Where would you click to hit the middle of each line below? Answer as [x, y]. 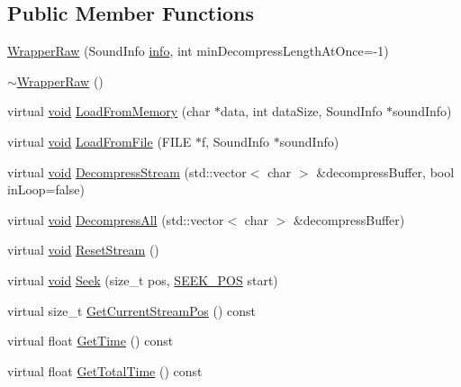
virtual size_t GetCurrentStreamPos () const [132, 310]
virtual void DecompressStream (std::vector [127, 171]
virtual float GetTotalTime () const [105, 370]
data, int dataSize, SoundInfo [302, 111]
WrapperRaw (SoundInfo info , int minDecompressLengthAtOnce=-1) [198, 51]
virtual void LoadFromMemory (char [109, 111]
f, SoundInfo [235, 141]
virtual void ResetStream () [83, 250]
